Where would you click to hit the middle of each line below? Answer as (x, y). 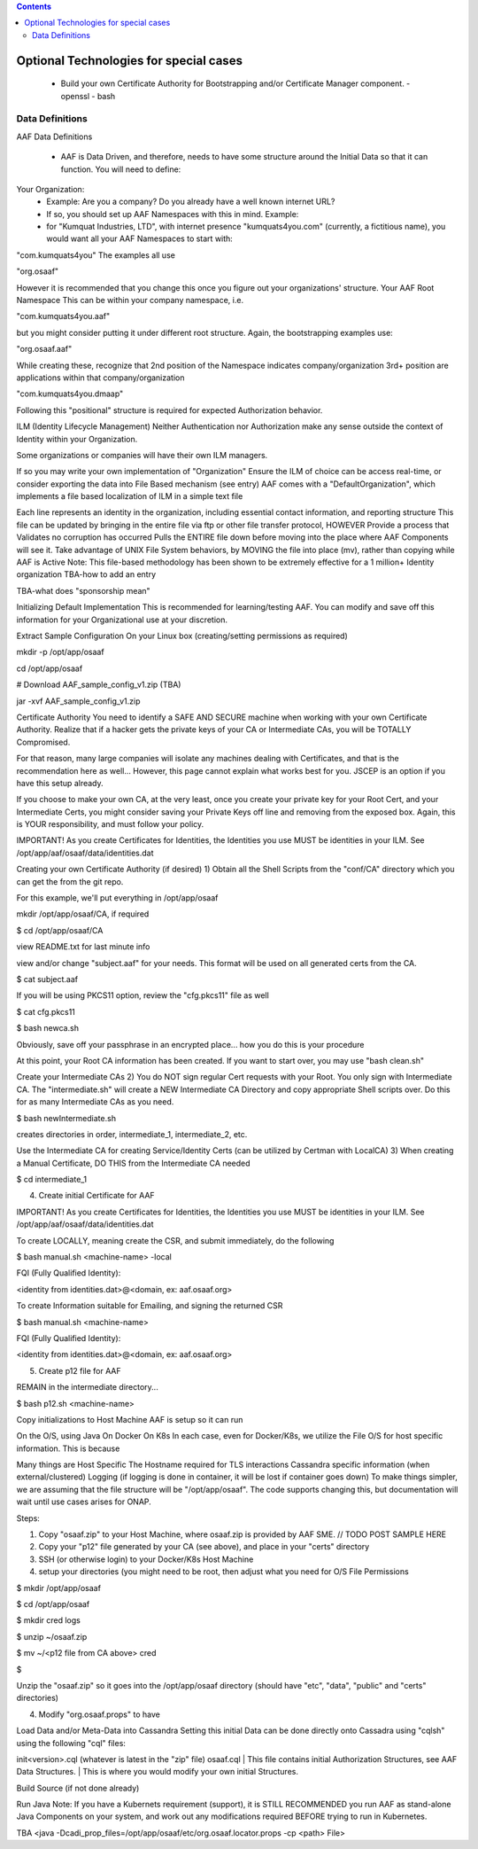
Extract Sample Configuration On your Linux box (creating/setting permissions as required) (182, 636)
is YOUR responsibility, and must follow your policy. (110, 824)
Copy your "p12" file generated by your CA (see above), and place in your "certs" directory (204, 1547)
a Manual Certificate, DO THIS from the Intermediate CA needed (134, 1163)
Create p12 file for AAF (80, 1370)
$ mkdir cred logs (49, 1620)
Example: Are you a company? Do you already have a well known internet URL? (191, 202)
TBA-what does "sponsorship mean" (83, 590)
